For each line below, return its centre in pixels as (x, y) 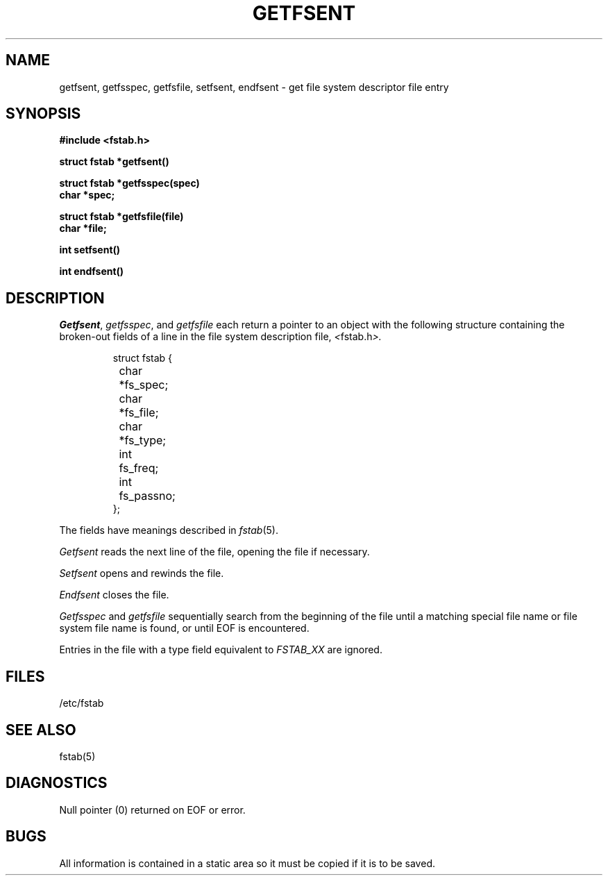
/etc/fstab (82, 703)
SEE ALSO (41, 730)
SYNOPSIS (43, 114)
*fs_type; (143, 440)
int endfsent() (92, 271)
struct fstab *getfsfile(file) (121, 217)
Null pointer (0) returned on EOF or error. (152, 809)
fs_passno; (147, 496)
